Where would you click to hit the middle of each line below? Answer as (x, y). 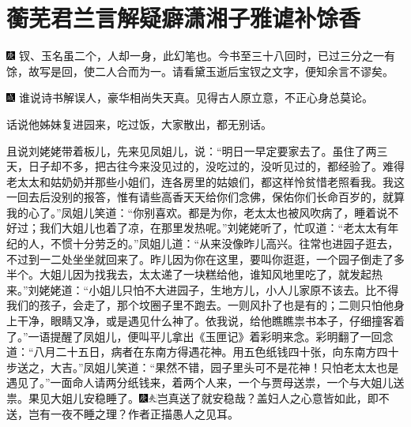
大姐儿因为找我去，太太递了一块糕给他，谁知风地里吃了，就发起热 (211, 274)
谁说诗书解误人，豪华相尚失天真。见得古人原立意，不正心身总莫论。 (196, 97)
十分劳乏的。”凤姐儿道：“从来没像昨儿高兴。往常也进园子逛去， (236, 243)
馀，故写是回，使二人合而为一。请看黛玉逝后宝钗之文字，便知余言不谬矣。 (200, 71)
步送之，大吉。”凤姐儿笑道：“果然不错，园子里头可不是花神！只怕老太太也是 (203, 367)
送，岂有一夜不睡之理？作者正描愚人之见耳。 (123, 413)
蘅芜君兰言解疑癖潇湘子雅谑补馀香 (184, 18)
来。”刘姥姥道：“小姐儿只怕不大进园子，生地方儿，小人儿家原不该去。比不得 (203, 289)
